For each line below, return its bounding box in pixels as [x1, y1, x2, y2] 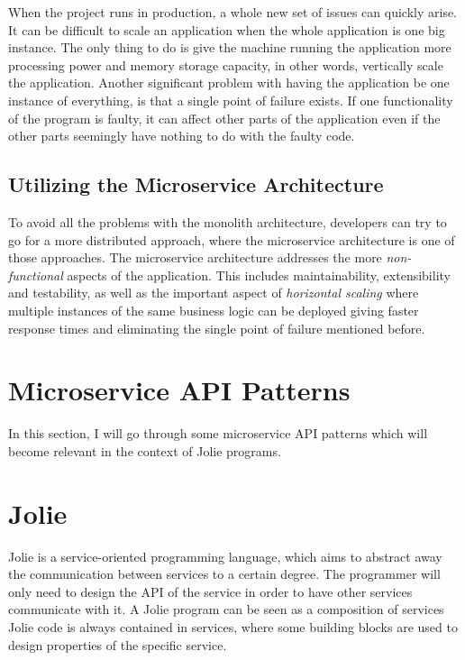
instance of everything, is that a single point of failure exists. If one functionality [8, 90, 453, 109]
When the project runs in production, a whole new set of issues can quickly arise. [8, 3, 458, 21]
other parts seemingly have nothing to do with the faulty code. [8, 126, 355, 145]
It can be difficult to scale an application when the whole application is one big [8, 20, 445, 39]
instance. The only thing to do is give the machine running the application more [8, 38, 451, 57]
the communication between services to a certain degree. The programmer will [8, 564, 441, 583]
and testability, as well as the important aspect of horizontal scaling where [8, 283, 419, 302]
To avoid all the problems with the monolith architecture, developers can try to [8, 212, 447, 231]
